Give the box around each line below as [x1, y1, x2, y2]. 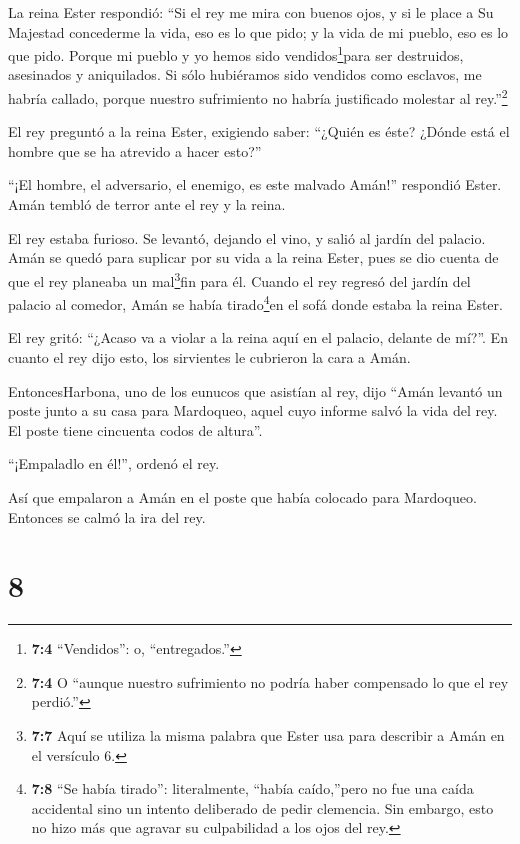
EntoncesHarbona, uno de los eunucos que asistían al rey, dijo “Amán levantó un [8, 380, 503, 401]
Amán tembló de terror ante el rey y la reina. [8, 194, 286, 215]
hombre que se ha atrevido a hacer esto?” [8, 140, 262, 161]
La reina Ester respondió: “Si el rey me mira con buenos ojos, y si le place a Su [8, 2, 494, 22]
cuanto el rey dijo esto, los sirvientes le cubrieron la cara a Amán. [8, 346, 411, 367]
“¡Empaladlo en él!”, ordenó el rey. [8, 453, 220, 474]
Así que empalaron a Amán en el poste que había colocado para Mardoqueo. [8, 486, 477, 507]
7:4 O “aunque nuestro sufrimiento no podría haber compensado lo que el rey [31, 671, 509, 692]
